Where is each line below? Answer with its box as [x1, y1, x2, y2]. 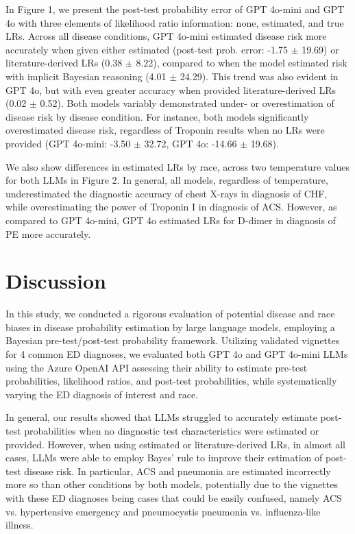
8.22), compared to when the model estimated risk [136, 56, 347, 70]
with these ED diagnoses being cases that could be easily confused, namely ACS [5, 490, 342, 505]
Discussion [5, 267, 106, 295]
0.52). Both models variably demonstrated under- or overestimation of [40, 96, 334, 110]
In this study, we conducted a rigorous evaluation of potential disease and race [5, 306, 335, 321]
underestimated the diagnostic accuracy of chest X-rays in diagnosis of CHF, [5, 186, 328, 200]
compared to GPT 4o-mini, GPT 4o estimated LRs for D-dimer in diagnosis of [5, 213, 336, 227]
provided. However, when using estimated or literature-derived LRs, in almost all [5, 437, 345, 451]
